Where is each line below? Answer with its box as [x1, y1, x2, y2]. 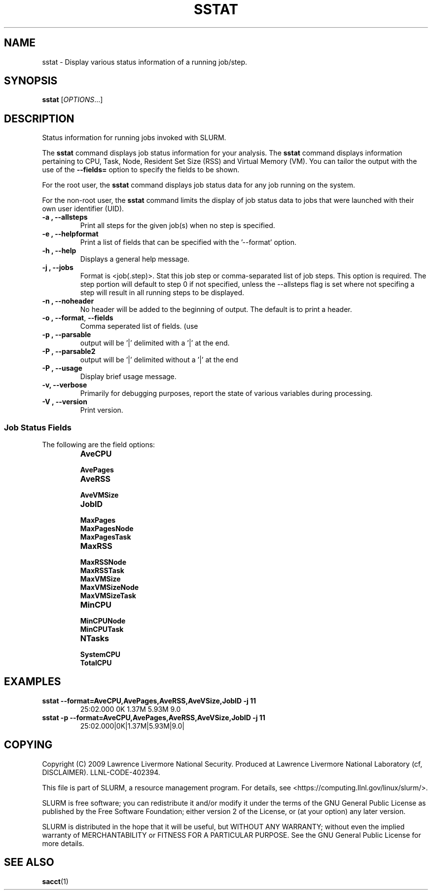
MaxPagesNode [80, 524, 134, 533]
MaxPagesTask [80, 533, 131, 542]
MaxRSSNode [80, 558, 127, 567]
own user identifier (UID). [42, 204, 124, 213]
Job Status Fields [4, 422, 72, 432]
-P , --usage [42, 364, 82, 373]
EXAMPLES [4, 675, 61, 688]
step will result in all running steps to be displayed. [80, 288, 244, 297]
